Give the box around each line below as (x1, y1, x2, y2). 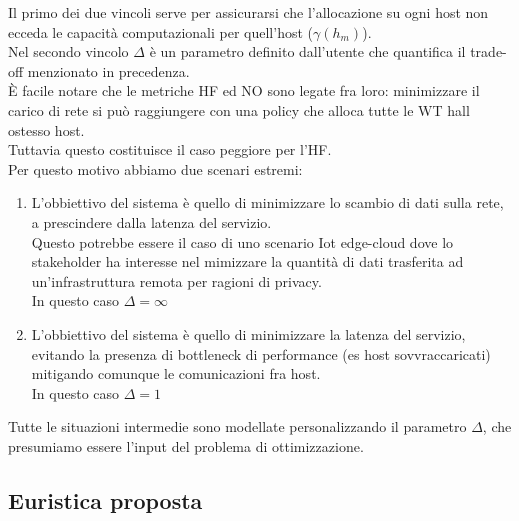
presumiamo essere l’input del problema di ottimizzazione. (8, 435, 364, 456)
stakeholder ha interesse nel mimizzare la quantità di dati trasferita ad (31, 251, 464, 272)
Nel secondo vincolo (8, 41, 129, 62)
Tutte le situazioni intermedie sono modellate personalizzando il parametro (8, 416, 467, 437)
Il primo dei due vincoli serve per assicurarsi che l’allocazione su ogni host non (8, 2, 489, 22)
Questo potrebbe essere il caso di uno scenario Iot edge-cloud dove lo (31, 231, 454, 252)
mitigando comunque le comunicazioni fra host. (31, 363, 321, 384)
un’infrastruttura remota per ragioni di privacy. (31, 270, 322, 291)
